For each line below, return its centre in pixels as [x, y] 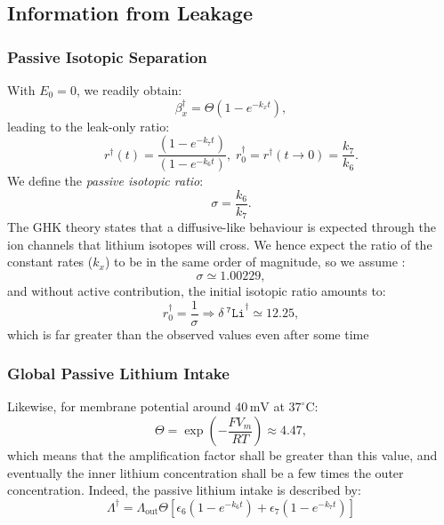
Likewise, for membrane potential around [119, 406]
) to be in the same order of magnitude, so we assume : [255, 262]
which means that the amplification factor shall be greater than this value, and [222, 455]
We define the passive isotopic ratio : [105, 181]
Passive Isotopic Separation [107, 56]
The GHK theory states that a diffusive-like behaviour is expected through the [222, 227]
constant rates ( [50, 262]
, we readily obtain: [129, 90]
